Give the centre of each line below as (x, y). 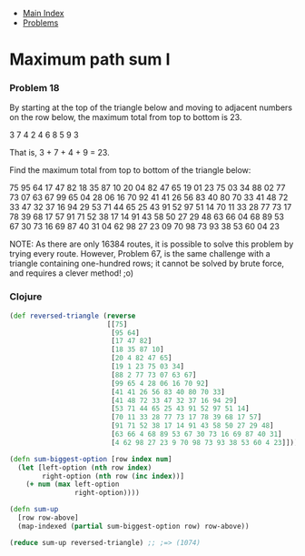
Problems (40, 23)
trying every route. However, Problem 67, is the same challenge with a (140, 254)
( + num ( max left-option (73, 485)
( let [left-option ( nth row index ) (85, 468)
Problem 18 (34, 88)
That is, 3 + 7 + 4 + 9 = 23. (60, 153)
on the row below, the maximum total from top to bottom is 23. (126, 117)
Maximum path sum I (90, 60)
